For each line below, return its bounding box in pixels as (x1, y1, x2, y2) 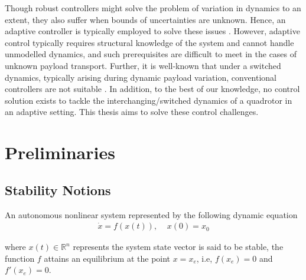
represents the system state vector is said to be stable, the (73, 241, 284, 253)
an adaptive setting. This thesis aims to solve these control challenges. (5, 106, 259, 118)
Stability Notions (5, 180, 111, 199)
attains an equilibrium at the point (44, 252, 171, 264)
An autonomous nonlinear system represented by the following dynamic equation (5, 208, 298, 220)
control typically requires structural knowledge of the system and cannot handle (5, 36, 294, 48)
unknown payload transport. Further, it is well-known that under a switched (5, 59, 281, 71)
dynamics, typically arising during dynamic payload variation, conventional (5, 71, 277, 83)
